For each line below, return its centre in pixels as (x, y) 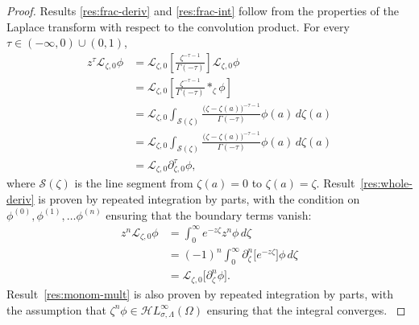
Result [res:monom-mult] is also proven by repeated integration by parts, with (200, 293)
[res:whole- (386, 183)
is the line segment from (134, 183)
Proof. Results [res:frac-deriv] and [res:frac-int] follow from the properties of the (203, 10)
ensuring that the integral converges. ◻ (306, 309)
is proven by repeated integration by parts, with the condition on (199, 199)
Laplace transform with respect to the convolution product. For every (178, 26)
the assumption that (56, 309)
